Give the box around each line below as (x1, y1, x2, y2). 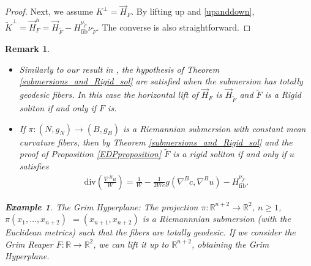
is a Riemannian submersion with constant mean (123, 122, 306, 135)
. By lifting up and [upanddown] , (131, 5, 255, 18)
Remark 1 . (5, 42, 50, 55)
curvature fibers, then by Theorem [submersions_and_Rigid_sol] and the (19, 135, 293, 148)
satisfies (19, 160, 49, 172)
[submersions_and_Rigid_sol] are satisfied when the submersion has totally (19, 75, 303, 87)
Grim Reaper (5, 237, 53, 250)
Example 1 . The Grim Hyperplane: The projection (5, 200, 198, 213)
